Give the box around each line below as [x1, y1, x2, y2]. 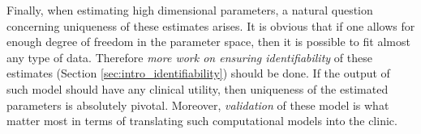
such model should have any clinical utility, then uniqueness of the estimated [6, 80, 389, 97]
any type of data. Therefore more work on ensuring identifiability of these [6, 48, 372, 65]
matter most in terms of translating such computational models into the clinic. [6, 112, 397, 129]
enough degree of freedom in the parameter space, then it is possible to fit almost [6, 33, 410, 50]
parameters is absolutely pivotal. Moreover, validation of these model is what [6, 96, 389, 113]
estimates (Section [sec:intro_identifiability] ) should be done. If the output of [6, 65, 390, 82]
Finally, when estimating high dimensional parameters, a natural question [6, 2, 373, 18]
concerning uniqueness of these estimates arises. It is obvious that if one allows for [6, 17, 415, 34]
